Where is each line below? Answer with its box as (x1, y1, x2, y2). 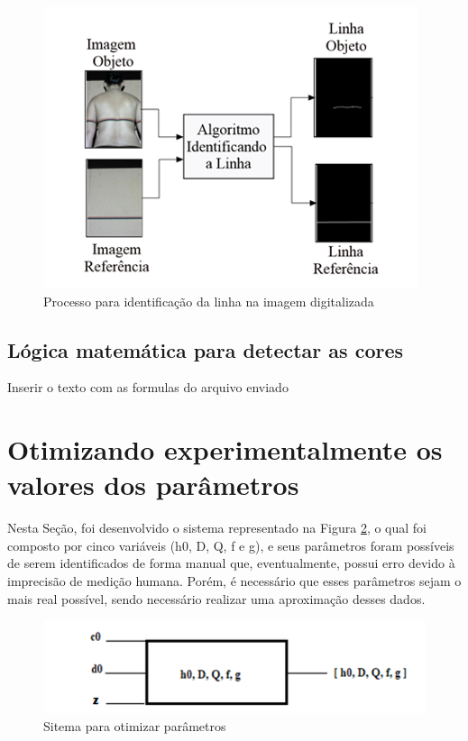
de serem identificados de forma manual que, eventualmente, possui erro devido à (7, 553, 455, 572)
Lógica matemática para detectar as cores (7, 335, 404, 363)
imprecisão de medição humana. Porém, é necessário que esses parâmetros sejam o (7, 572, 462, 590)
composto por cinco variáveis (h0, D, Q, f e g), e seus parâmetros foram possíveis (7, 535, 454, 554)
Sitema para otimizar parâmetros (43, 716, 226, 735)
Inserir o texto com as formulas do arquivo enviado (7, 378, 289, 397)
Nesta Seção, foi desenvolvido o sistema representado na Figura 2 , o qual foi (7, 518, 427, 537)
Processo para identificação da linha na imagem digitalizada (43, 291, 374, 310)
